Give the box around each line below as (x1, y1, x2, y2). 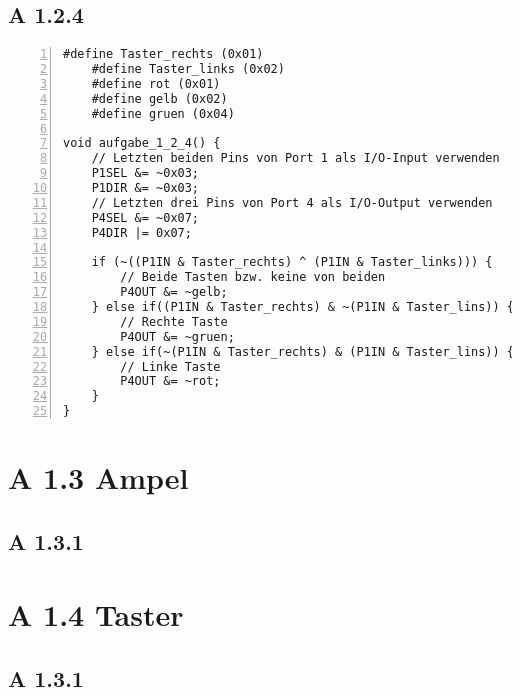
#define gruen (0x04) (91, 106, 235, 121)
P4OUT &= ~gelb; (120, 285, 228, 300)
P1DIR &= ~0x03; (91, 181, 200, 196)
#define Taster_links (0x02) (91, 62, 285, 77)
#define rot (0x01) (91, 76, 221, 91)
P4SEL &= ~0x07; (91, 210, 200, 225)
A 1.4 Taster (8, 594, 184, 635)
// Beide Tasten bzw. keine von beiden (120, 270, 386, 285)
